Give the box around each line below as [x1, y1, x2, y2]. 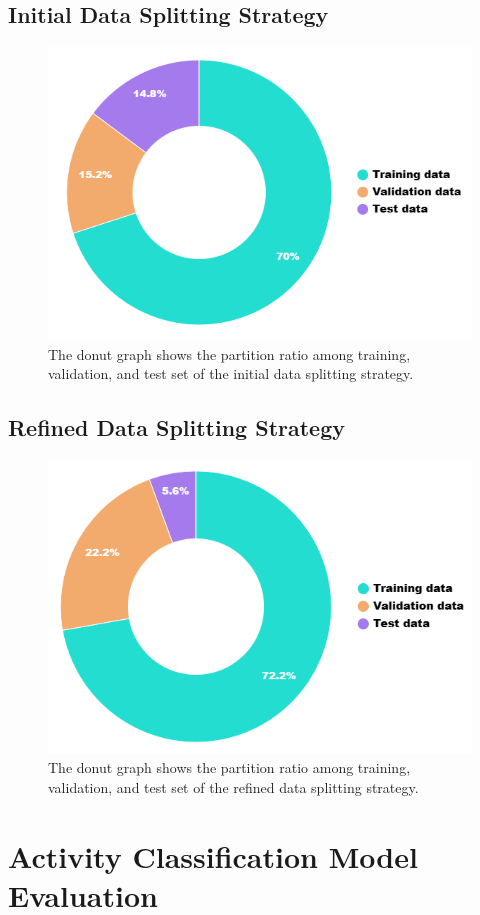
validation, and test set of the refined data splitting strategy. [48, 776, 419, 797]
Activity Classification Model [8, 835, 418, 876]
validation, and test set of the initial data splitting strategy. [48, 363, 414, 384]
